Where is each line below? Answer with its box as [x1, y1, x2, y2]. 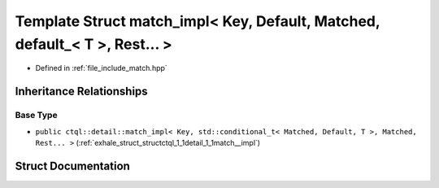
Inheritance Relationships [15, 85, 148, 98]
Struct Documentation [15, 159, 130, 173]
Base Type [15, 110, 58, 121]
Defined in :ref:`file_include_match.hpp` [35, 63, 168, 73]
